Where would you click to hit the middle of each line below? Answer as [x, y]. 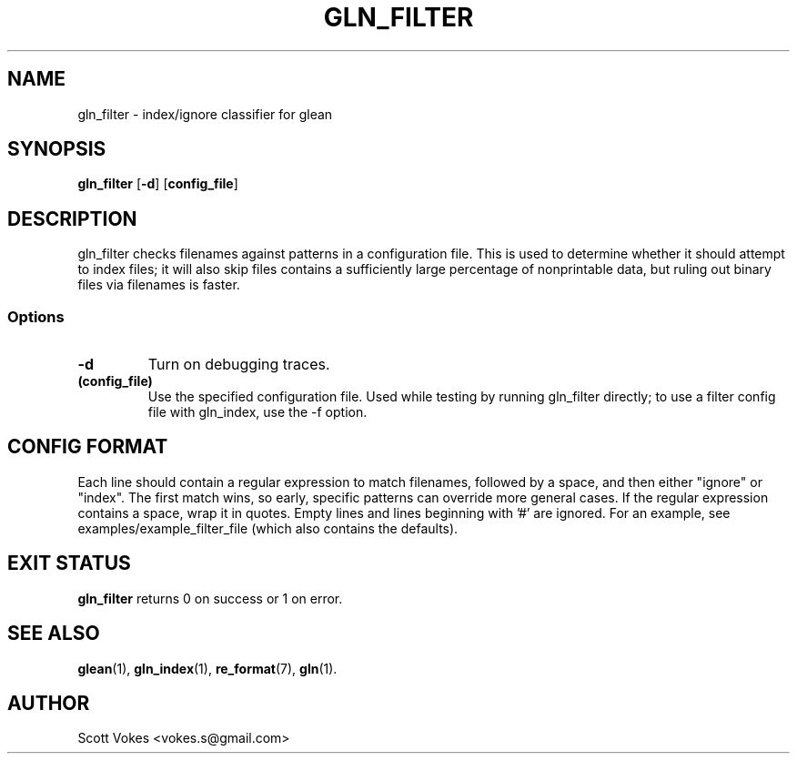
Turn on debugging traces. [239, 365]
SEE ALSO [54, 634]
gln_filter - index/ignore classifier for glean [205, 114]
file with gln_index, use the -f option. [257, 412]
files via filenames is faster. [159, 285]
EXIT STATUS [69, 563]
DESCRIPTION [72, 218]
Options [36, 316]
